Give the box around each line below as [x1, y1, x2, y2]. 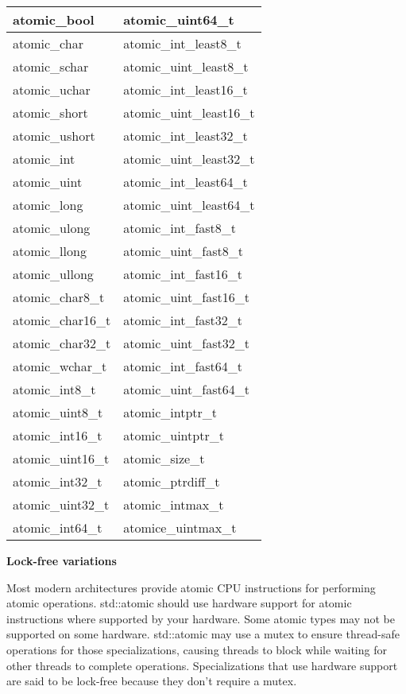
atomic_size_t [123, 449, 205, 467]
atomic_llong [13, 242, 87, 260]
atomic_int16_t [13, 426, 102, 444]
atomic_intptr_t [123, 403, 217, 421]
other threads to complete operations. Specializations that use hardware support [6, 657, 398, 673]
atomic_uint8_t [13, 403, 103, 421]
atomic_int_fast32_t [123, 311, 243, 329]
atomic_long [13, 196, 83, 214]
